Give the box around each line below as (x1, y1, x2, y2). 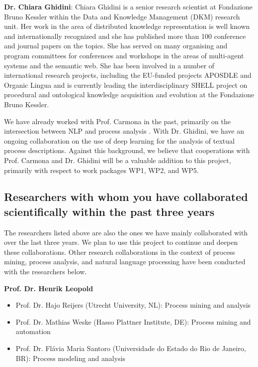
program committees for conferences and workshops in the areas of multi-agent (4, 50, 244, 60)
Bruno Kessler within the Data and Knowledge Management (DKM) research (4, 11, 240, 21)
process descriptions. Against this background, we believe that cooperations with (4, 145, 250, 156)
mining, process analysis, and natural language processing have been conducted (4, 256, 246, 267)
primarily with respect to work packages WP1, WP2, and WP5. (4, 165, 199, 175)
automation (15, 326, 51, 337)
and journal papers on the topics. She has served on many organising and (4, 40, 228, 51)
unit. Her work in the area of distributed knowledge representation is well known (4, 21, 250, 31)
